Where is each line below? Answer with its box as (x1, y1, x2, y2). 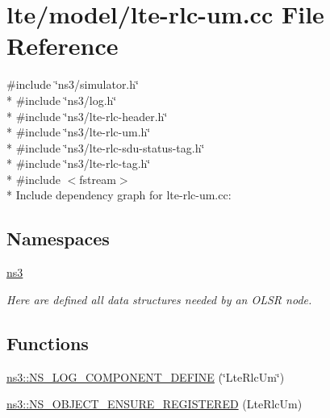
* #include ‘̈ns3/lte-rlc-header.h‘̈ (6, 107, 168, 124)
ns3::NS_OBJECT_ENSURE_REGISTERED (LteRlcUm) (6, 395, 303, 412)
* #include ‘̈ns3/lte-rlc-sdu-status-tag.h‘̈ (6, 139, 205, 156)
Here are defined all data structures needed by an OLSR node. (6, 291, 312, 307)
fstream (79, 170, 116, 187)
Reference (6, 29, 119, 62)
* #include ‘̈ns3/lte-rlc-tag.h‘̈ (6, 155, 151, 172)
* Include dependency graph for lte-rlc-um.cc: (6, 186, 232, 203)
